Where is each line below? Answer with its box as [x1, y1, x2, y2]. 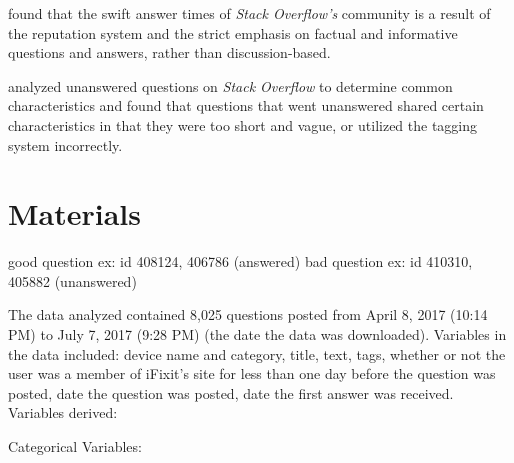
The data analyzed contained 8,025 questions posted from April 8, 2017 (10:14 [8, 304, 488, 325]
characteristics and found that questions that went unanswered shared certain [8, 95, 484, 116]
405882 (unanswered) [8, 270, 137, 291]
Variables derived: [8, 402, 118, 423]
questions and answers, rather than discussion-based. [8, 42, 331, 63]
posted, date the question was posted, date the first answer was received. [8, 382, 454, 403]
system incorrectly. [8, 134, 123, 155]
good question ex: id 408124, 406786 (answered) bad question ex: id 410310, [8, 251, 473, 272]
